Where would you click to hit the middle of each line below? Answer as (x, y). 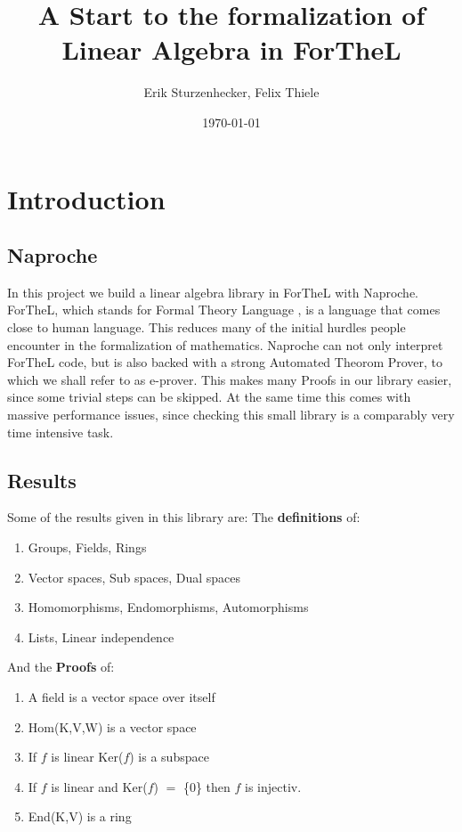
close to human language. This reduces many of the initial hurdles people (207, 327)
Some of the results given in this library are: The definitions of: (184, 517)
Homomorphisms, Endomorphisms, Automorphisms (168, 607)
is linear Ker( (87, 757)
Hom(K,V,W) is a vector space (112, 726)
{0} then (207, 786)
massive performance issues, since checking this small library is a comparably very (231, 415)
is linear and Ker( (99, 786)
